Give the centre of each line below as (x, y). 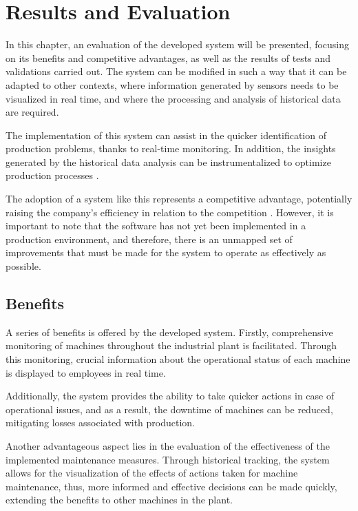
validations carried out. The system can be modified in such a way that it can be (176, 71)
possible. (23, 266)
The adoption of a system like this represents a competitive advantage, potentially (179, 199)
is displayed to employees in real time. (86, 372)
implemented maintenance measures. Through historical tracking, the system (168, 459)
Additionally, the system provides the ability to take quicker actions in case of (170, 396)
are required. (32, 112)
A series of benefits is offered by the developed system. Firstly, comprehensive (169, 332)
